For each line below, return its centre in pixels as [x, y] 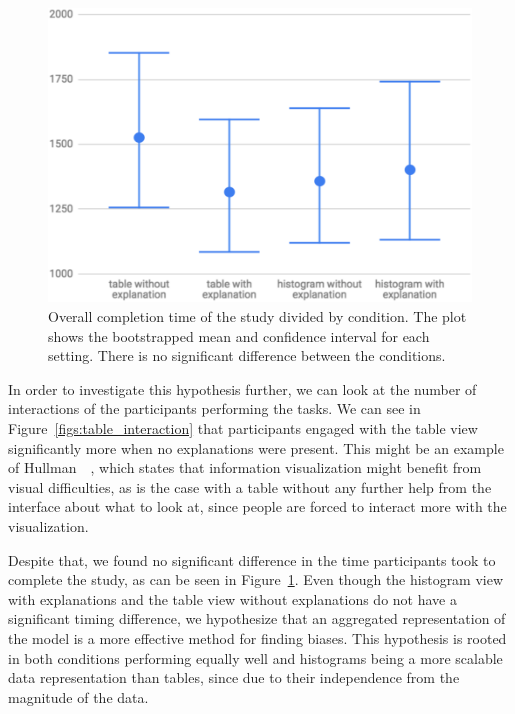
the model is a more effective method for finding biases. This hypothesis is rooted [257, 637]
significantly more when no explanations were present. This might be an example [256, 447]
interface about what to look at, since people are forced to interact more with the [257, 506]
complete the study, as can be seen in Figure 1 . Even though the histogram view [256, 579]
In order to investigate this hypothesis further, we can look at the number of [242, 388]
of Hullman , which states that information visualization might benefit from [245, 467]
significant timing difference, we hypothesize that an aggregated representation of [257, 618]
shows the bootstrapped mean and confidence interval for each [239, 335]
